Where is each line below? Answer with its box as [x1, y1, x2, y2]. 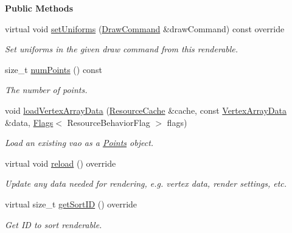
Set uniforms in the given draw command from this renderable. [5, 43, 238, 55]
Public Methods [5, 2, 74, 14]
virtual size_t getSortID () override [5, 197, 137, 210]
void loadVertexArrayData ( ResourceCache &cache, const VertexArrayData [5, 103, 287, 116]
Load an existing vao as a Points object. [5, 136, 154, 149]
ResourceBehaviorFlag [67, 116, 150, 128]
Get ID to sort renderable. [5, 218, 102, 231]
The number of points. [5, 83, 88, 96]
